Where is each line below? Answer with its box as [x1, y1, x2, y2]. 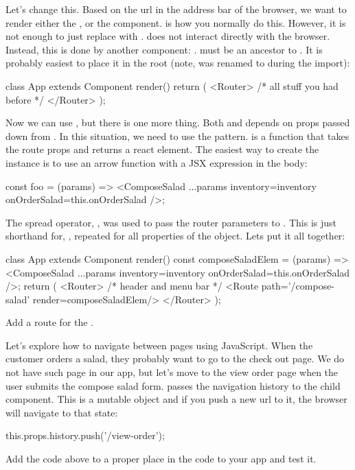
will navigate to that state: [5, 405, 118, 419]
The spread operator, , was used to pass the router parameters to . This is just [5, 215, 336, 229]
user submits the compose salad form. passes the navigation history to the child [5, 378, 341, 392]
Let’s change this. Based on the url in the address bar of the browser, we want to [5, 2, 347, 16]
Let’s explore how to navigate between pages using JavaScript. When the [5, 338, 313, 352]
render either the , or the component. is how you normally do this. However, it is [5, 15, 346, 30]
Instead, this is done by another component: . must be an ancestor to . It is [5, 42, 323, 56]
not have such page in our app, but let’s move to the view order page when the [5, 365, 339, 379]
